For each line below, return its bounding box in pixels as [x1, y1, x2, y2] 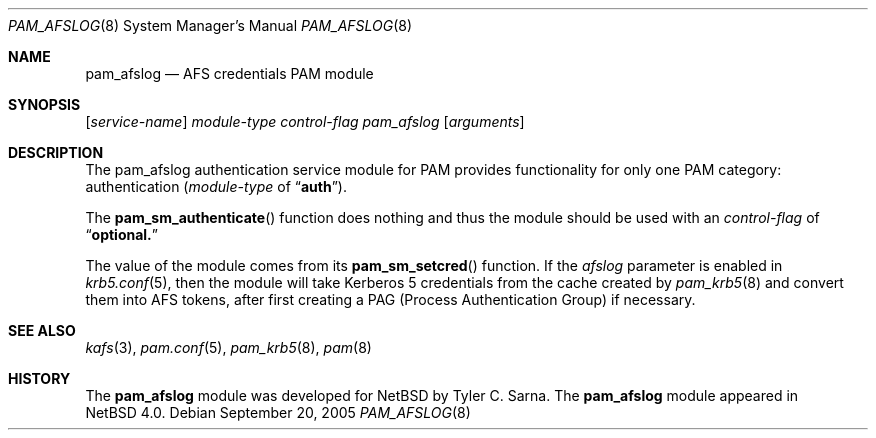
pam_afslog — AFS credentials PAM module [85, 65, 374, 82]
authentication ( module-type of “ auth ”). [85, 178, 347, 195]
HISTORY [8, 370, 71, 387]
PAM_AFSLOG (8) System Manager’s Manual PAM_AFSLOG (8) [8, 17, 413, 34]
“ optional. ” [85, 226, 158, 243]
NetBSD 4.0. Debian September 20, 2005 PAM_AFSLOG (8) [85, 404, 471, 421]
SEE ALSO [8, 322, 76, 339]
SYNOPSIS [8, 96, 81, 113]
